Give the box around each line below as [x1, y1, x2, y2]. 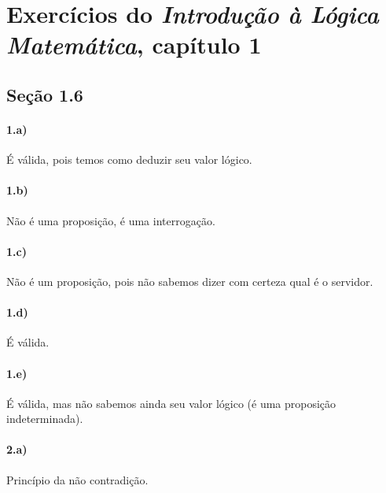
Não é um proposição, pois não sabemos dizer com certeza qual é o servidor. [6, 272, 373, 289]
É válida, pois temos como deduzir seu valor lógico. [6, 151, 252, 168]
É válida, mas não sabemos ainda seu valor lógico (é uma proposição [6, 395, 336, 411]
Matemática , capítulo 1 [6, 28, 262, 61]
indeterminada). [6, 410, 83, 427]
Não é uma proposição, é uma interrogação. [6, 212, 215, 228]
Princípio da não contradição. [6, 471, 149, 487]
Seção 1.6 [6, 82, 83, 106]
